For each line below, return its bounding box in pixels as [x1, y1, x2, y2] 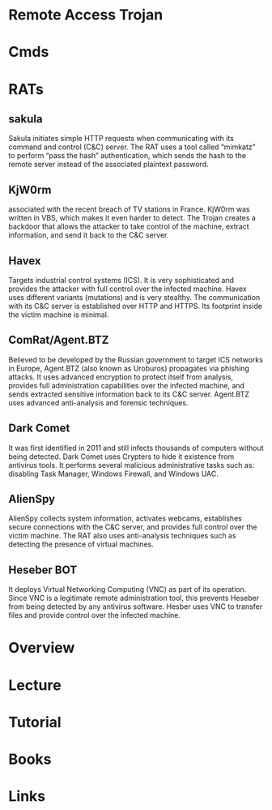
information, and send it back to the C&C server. [8, 230, 169, 240]
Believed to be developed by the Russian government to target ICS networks [8, 354, 263, 364]
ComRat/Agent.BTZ [8, 333, 109, 347]
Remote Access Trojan [8, 6, 164, 24]
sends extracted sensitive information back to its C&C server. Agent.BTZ [8, 389, 249, 399]
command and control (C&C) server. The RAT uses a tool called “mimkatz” [8, 142, 256, 152]
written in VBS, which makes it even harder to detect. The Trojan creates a [8, 213, 257, 223]
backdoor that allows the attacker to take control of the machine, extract [8, 221, 249, 232]
